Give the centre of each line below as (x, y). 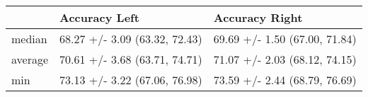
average (30, 59)
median (29, 39)
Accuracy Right (258, 17)
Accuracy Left (99, 17)
